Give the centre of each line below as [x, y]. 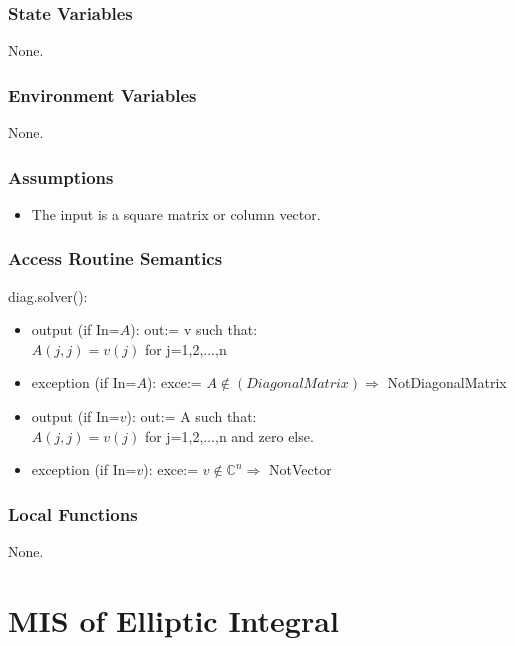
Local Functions [73, 513]
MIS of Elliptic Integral [173, 619]
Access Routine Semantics [115, 258]
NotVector [300, 469]
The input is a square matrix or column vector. [176, 213]
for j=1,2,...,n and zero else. [229, 435]
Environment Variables [102, 94]
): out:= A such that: [191, 416]
